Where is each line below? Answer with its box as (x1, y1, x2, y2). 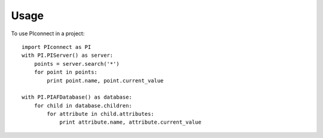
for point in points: (33, 69, 98, 76)
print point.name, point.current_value (47, 77, 164, 84)
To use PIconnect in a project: (11, 30, 85, 37)
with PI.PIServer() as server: (22, 52, 114, 59)
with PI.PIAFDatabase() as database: (22, 94, 133, 101)
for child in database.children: (33, 102, 133, 109)
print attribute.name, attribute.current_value (59, 119, 202, 125)
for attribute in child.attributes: (47, 111, 155, 118)
